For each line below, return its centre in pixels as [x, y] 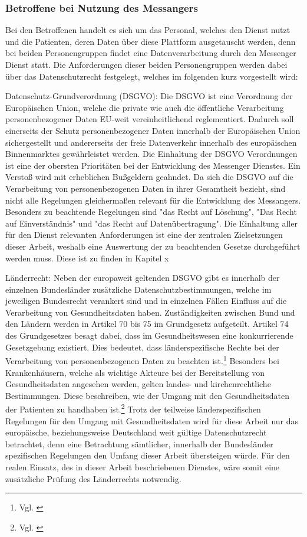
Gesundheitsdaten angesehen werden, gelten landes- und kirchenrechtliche [138, 384]
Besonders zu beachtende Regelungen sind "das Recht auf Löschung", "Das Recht [151, 212]
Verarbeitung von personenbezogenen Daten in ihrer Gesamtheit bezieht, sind [146, 188]
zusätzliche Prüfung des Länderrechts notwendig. [93, 478]
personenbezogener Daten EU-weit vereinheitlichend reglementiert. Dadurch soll [150, 119]
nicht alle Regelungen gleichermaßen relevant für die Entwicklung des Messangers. [153, 200]
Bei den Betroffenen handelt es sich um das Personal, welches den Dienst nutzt [148, 30]
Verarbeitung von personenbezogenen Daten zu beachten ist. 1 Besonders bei [142, 360]
